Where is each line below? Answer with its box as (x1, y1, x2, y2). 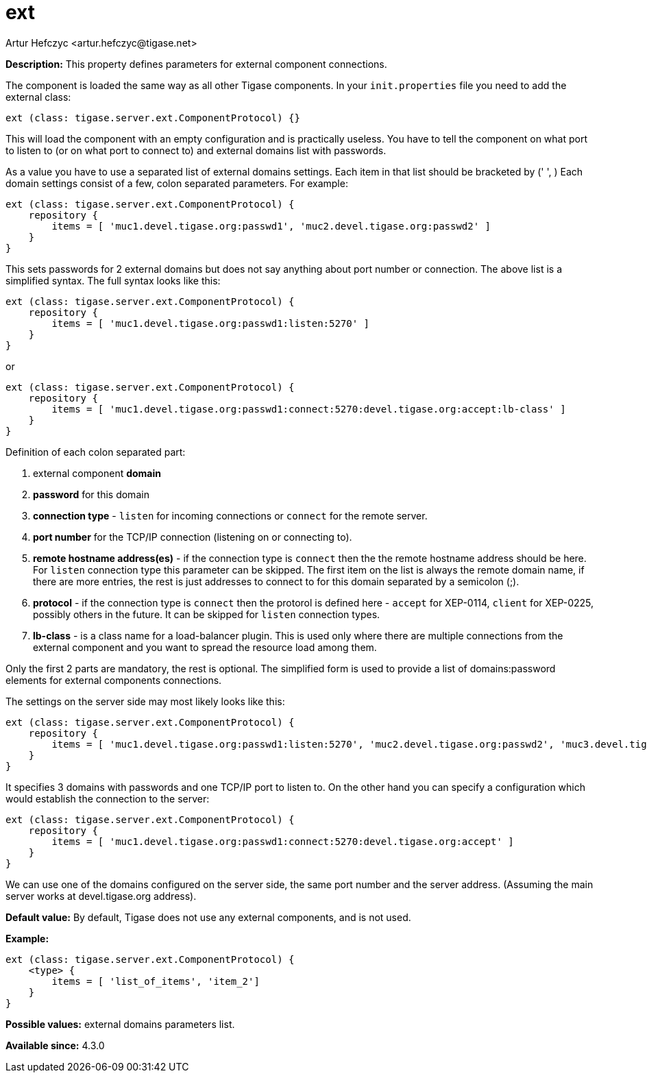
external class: (5, 90, 71, 103)
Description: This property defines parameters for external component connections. (5, 58, 387, 70)
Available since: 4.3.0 (5, 1039, 105, 1051)
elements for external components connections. (5, 674, 222, 686)
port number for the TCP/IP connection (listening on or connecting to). (33, 530, 352, 543)
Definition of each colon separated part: (5, 445, 186, 458)
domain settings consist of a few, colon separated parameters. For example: (5, 177, 348, 189)
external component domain (33, 467, 161, 479)
